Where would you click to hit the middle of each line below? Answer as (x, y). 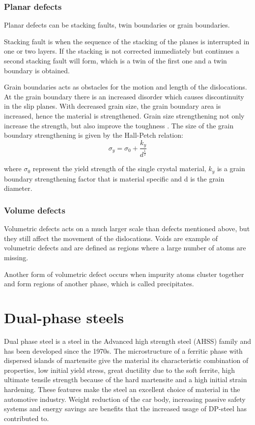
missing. (16, 258)
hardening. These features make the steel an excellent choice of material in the (122, 389)
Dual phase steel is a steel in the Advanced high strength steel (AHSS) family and (128, 341)
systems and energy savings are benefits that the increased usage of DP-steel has (125, 409)
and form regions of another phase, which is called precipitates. (99, 284)
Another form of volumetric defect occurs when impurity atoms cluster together (124, 274)
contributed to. (27, 418)
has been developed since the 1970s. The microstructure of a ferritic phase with (123, 350)
